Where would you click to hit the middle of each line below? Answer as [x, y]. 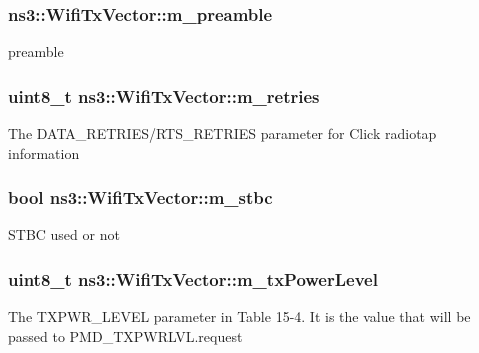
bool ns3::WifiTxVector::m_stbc [140, 197]
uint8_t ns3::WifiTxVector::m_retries [164, 95]
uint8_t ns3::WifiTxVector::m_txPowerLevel [193, 278]
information [44, 152]
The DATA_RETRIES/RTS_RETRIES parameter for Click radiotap [222, 133]
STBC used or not [64, 234]
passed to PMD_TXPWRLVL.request [125, 335]
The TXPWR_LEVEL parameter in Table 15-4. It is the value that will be [239, 316]
